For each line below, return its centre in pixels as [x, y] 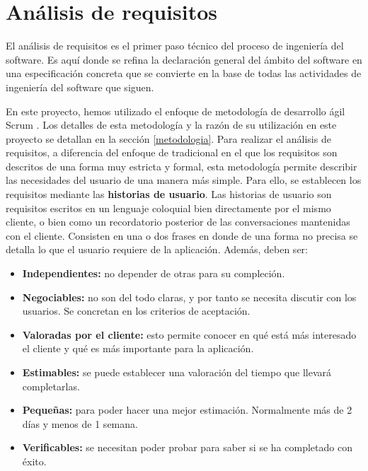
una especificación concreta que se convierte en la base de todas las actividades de [184, 73]
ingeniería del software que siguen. [80, 87]
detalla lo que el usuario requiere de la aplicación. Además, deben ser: [157, 249]
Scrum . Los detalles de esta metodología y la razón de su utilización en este [171, 125]
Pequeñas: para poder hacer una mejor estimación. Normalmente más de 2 [187, 410]
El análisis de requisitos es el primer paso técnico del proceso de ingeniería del [175, 46]
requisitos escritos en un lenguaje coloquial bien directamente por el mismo [168, 208]
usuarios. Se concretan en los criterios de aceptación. [136, 311]
